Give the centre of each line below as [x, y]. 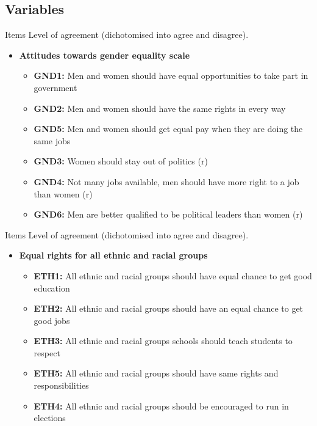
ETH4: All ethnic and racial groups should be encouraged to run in [161, 406]
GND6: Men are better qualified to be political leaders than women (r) [168, 214]
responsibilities [61, 385]
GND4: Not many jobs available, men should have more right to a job [166, 181]
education [52, 288]
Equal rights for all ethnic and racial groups [113, 255]
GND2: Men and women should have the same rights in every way [160, 108]
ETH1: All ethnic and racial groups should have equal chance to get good [173, 275]
